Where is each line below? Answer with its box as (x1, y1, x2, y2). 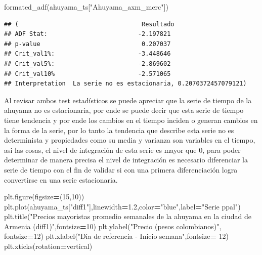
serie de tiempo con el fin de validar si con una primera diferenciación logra (4, 164, 238, 175)
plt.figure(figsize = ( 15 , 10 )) (4, 191, 84, 202)
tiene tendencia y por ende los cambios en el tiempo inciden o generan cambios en (4, 114, 258, 125)
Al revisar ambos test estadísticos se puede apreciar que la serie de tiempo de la (4, 95, 252, 105)
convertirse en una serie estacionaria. (4, 174, 118, 185)
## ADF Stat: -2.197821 (4, 30, 171, 38)
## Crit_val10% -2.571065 (4, 70, 171, 77)
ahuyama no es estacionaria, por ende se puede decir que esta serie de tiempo (4, 105, 244, 115)
